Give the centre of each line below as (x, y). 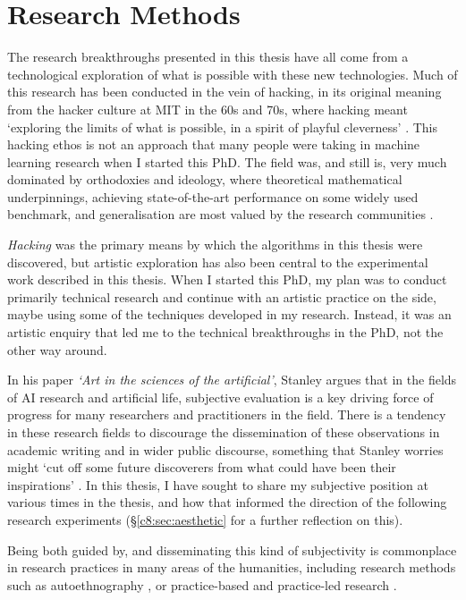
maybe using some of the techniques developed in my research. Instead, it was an (229, 314)
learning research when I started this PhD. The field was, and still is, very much (227, 161)
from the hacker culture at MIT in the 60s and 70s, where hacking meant (208, 109)
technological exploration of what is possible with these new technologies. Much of (233, 74)
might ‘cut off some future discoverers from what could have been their (202, 467)
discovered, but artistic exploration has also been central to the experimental (218, 262)
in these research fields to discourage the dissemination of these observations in (224, 432)
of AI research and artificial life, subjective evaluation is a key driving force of (220, 397)
